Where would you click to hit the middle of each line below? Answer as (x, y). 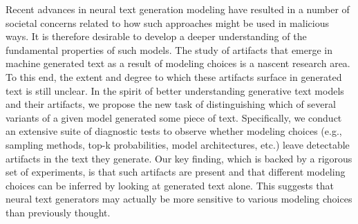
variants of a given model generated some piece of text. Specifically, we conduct (174, 117)
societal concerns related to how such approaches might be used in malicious (167, 22)
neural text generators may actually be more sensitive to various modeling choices (179, 199)
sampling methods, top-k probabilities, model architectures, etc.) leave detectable (178, 144)
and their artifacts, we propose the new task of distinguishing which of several (171, 104)
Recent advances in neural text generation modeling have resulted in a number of (178, 9)
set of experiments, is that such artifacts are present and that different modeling (176, 172)
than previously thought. (58, 212)
